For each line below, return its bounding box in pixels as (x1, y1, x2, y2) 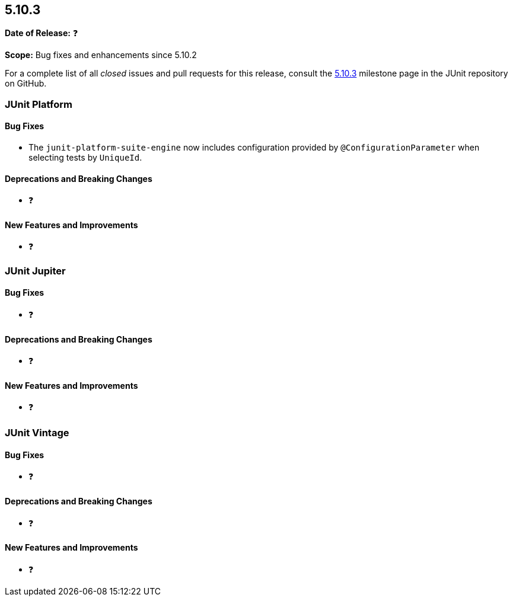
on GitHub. (5, 78, 47, 89)
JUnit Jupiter (5, 264, 66, 277)
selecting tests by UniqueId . (28, 152, 142, 163)
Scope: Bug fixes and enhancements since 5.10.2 (5, 50, 197, 60)
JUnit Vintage (5, 427, 69, 439)
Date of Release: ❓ (5, 28, 78, 39)
